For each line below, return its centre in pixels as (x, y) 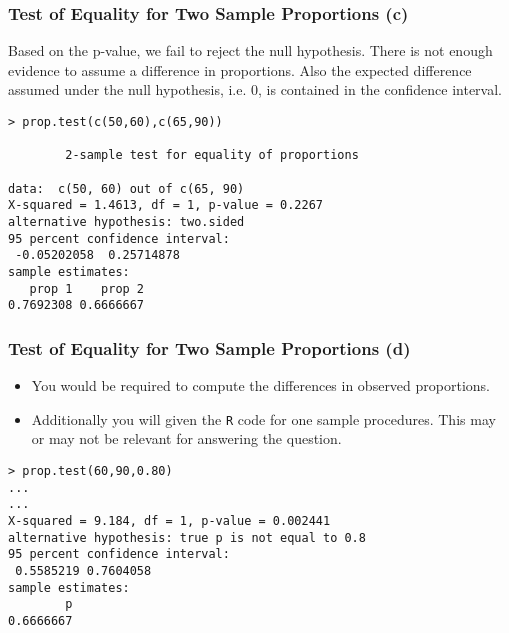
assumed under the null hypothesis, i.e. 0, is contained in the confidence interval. (255, 89)
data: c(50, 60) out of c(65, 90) (126, 188)
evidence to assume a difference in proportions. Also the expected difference (240, 69)
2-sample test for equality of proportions (212, 155)
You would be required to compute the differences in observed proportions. (261, 385)
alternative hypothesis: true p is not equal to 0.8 (187, 537)
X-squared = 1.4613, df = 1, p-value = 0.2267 (165, 205)
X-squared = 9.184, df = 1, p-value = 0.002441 (169, 520)
